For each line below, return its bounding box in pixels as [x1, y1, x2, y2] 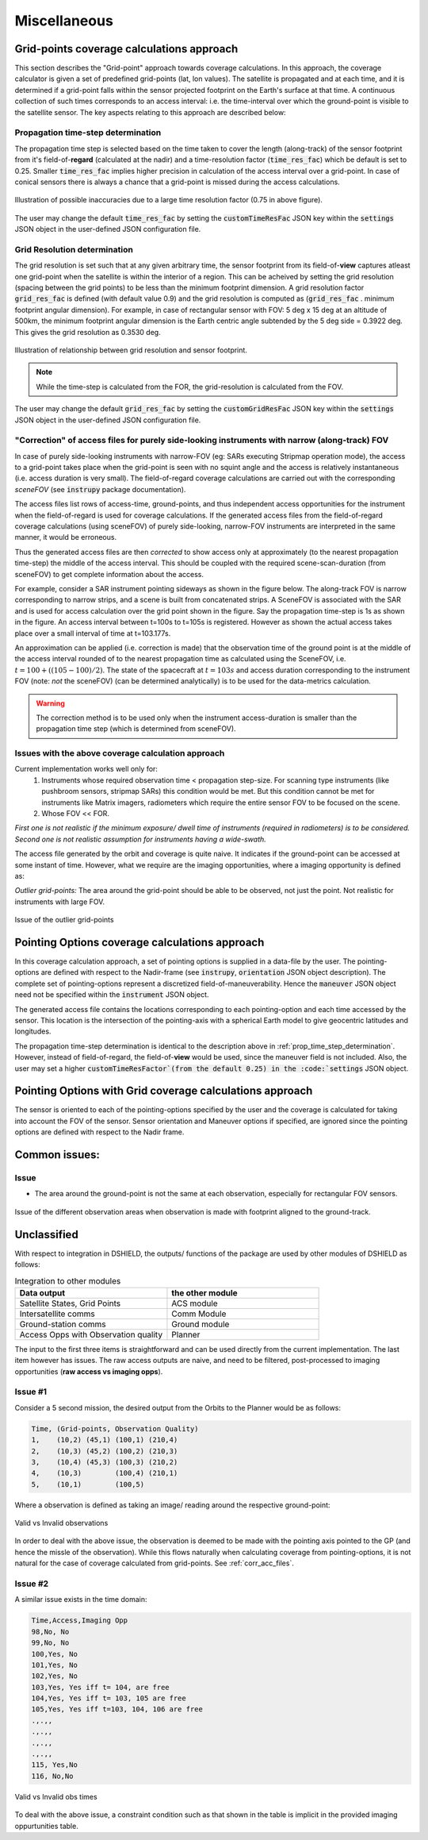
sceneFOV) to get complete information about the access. [14, 569, 204, 579]
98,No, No [31, 1627, 70, 1636]
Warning [36, 699, 65, 708]
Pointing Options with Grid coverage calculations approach [14, 1084, 313, 1098]
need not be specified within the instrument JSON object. [14, 990, 209, 999]
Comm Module [171, 1308, 227, 1319]
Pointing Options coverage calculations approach [14, 935, 265, 949]
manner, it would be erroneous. [14, 533, 117, 542]
